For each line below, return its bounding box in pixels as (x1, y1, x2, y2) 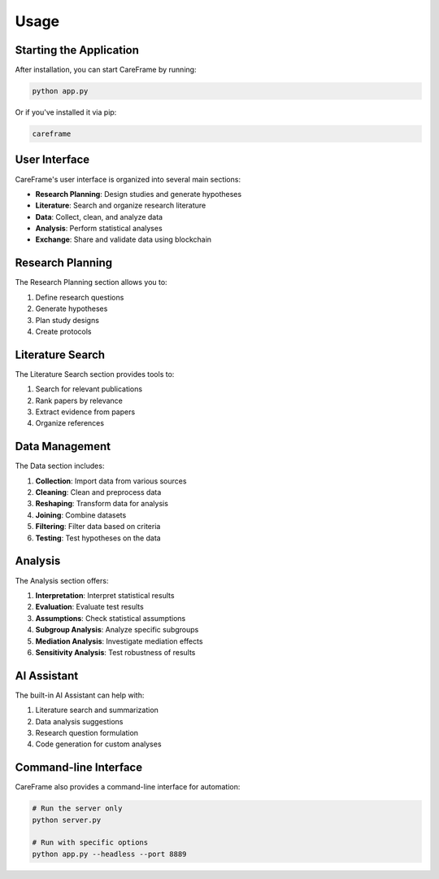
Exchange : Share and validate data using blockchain (35, 234, 211, 244)
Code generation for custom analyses (35, 739, 162, 749)
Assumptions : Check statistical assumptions (35, 613, 186, 623)
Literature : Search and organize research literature (35, 200, 206, 211)
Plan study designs (35, 315, 99, 325)
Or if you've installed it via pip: (15, 107, 117, 117)
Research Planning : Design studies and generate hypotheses (35, 189, 242, 199)
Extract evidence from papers (35, 407, 136, 417)
